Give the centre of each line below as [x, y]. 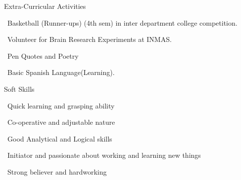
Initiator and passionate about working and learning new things [104, 155]
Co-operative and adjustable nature [61, 122]
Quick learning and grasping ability [61, 105]
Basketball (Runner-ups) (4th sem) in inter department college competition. [122, 22]
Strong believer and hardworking [57, 171]
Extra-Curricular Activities [45, 6]
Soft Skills [19, 89]
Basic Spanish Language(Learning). [61, 72]
